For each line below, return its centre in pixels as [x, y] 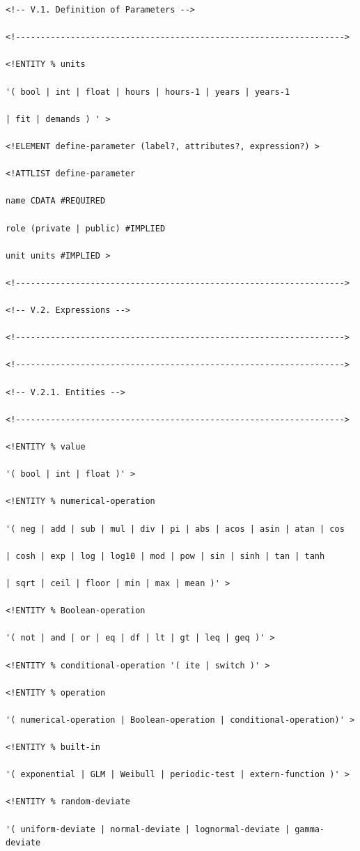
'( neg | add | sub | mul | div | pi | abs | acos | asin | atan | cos [175, 529]
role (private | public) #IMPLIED [86, 228]
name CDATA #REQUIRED [56, 201]
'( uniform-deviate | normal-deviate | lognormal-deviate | [148, 829]
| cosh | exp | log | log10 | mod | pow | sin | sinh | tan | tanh [165, 556]
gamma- [310, 829]
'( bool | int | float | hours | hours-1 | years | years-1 [148, 92]
